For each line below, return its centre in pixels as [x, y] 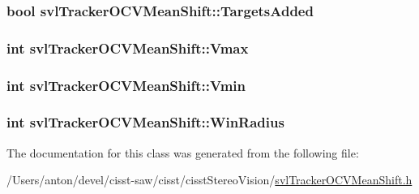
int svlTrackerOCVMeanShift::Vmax [128, 47]
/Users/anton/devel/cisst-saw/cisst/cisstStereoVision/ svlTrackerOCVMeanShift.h [209, 180]
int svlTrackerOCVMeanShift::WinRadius [145, 122]
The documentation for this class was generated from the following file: [183, 152]
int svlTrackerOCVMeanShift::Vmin [126, 85]
